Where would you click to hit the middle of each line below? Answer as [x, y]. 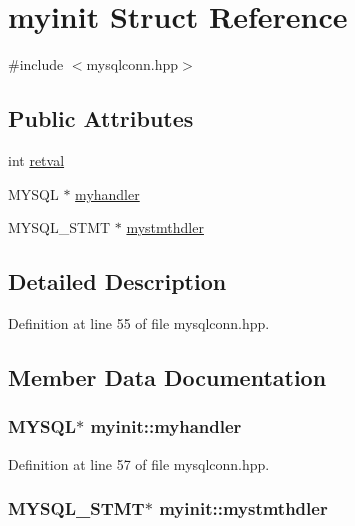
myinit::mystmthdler [243, 508]
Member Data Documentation [167, 376]
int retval [36, 159]
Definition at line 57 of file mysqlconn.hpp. [139, 463]
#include [36, 64]
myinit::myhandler [166, 426]
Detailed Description [117, 281]
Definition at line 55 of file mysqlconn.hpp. [139, 322]
